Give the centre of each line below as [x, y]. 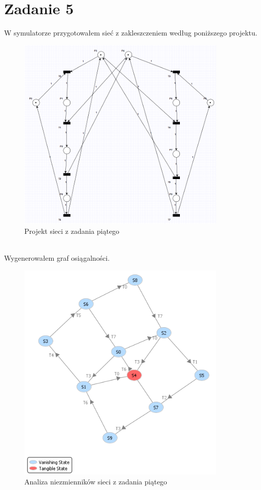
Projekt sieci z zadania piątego [72, 231]
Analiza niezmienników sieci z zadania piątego [96, 481]
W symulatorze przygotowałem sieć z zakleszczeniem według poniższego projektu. [131, 33]
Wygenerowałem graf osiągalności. [57, 258]
